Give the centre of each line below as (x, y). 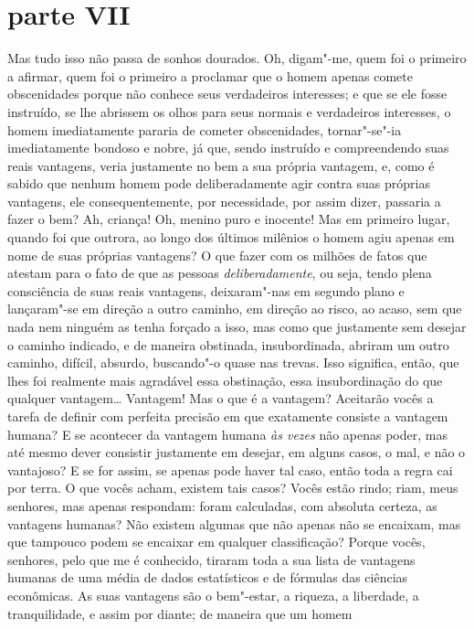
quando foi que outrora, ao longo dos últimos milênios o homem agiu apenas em (231, 237)
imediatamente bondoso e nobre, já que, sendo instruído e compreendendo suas (228, 148)
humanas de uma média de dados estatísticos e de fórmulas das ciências (208, 577)
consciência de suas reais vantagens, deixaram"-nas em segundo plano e (206, 290)
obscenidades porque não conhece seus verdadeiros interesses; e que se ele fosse (227, 94)
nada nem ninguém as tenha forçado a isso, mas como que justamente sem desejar (237, 327)
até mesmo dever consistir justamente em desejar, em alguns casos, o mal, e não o (237, 452)
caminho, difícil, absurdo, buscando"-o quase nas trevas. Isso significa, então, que (233, 362)
